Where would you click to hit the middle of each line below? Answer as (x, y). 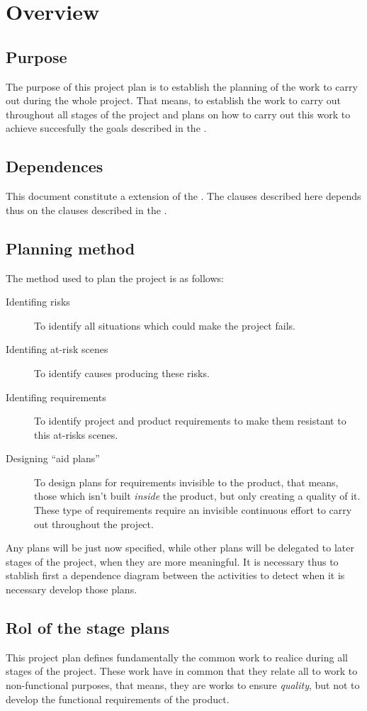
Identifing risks (38, 302)
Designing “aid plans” (53, 458)
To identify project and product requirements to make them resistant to (190, 421)
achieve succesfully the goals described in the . (106, 128)
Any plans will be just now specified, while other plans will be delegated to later (180, 548)
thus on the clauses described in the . (86, 209)
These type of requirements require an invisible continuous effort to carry (193, 510)
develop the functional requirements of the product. (118, 699)
